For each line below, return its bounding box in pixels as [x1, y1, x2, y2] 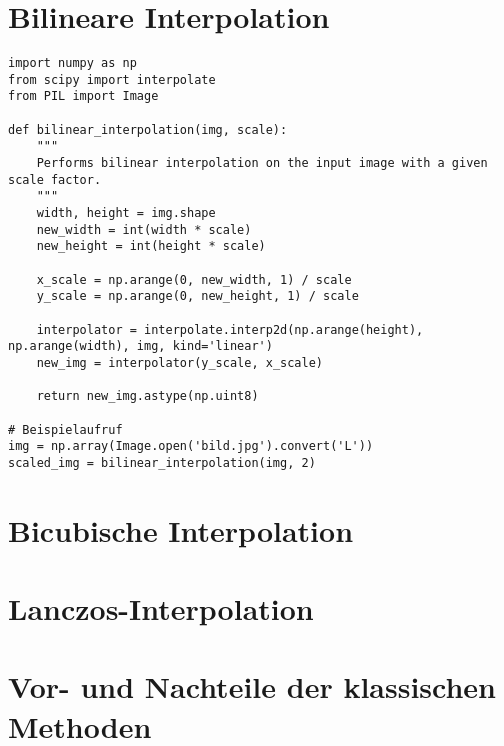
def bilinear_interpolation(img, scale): [8, 122, 288, 137]
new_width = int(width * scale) [36, 222, 252, 237]
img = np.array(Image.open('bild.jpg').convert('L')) [8, 439, 374, 454]
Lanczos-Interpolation [8, 588, 314, 629]
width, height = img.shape [36, 206, 216, 221]
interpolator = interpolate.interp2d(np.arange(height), [36, 322, 424, 337]
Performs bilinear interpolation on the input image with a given [36, 156, 488, 171]
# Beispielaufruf [8, 422, 123, 437]
